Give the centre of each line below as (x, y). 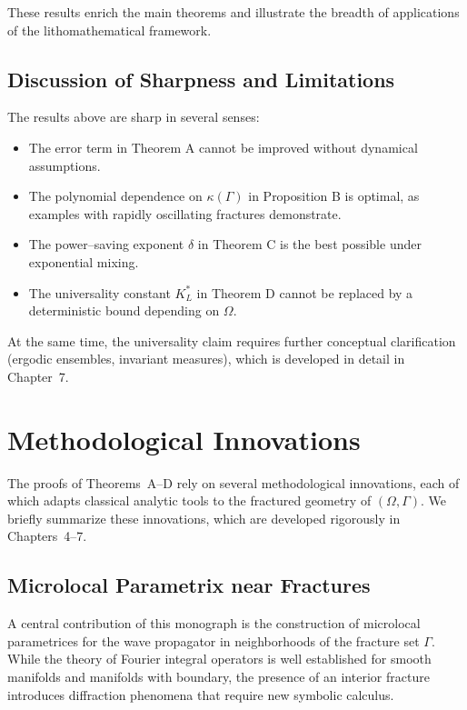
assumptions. (65, 165)
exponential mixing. (84, 261)
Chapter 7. (38, 376)
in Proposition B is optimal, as (334, 196)
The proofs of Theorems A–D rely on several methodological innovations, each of (233, 482)
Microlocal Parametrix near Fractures (189, 585)
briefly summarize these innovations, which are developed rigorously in (204, 518)
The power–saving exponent (106, 244)
